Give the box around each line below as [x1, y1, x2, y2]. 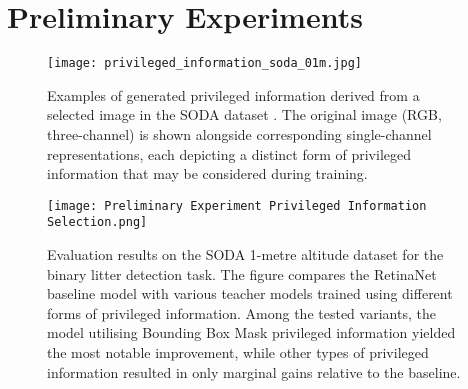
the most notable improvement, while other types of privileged [47, 342, 429, 363]
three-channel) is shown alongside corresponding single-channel [47, 123, 432, 144]
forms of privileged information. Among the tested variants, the [47, 302, 436, 323]
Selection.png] [47, 215, 148, 230]
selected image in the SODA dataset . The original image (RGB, [47, 104, 442, 125]
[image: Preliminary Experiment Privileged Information [47, 198, 427, 213]
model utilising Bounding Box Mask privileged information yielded [47, 322, 456, 343]
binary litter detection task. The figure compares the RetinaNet [47, 263, 437, 284]
